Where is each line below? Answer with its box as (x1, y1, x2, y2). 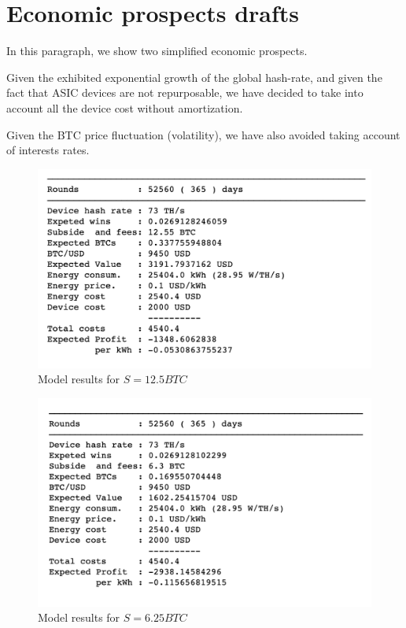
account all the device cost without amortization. (6, 99, 243, 116)
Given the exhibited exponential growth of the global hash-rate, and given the (6, 68, 382, 85)
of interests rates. (6, 142, 90, 158)
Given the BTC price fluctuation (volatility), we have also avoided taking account (6, 126, 400, 142)
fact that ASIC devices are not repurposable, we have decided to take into (6, 84, 364, 101)
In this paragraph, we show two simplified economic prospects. (6, 42, 308, 59)
